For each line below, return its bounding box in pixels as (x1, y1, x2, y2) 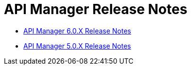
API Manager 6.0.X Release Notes (23, 26, 131, 35)
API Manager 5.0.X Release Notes (23, 41, 131, 50)
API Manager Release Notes (4, 1, 188, 17)
